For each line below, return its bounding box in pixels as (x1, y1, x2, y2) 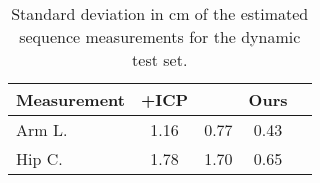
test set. (132, 48, 188, 71)
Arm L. (16, 118, 68, 141)
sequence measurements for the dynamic (19, 25, 301, 48)
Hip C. (16, 147, 63, 170)
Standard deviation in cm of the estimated (11, 2, 309, 25)
